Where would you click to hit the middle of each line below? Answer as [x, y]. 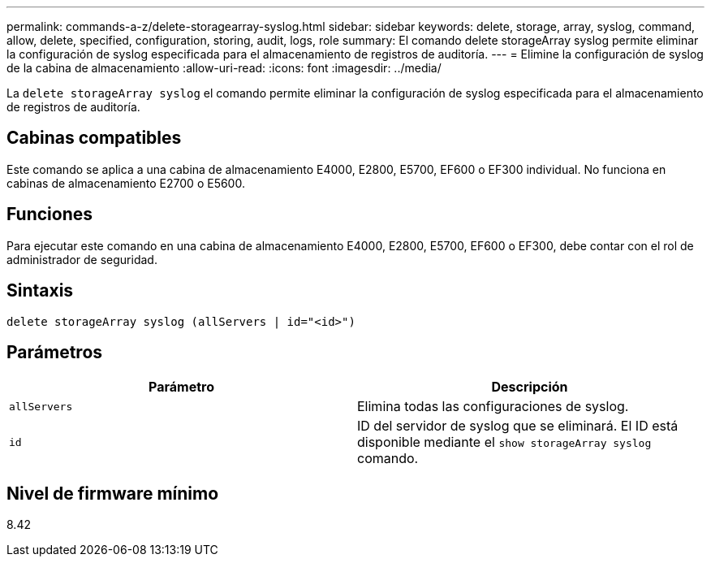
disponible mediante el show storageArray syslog [504, 442]
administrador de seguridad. [82, 259]
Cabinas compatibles [94, 138]
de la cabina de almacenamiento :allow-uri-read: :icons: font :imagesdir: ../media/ [224, 68]
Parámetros [55, 352]
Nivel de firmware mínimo [113, 493]
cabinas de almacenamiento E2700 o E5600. [126, 183]
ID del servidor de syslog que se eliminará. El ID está [518, 426]
